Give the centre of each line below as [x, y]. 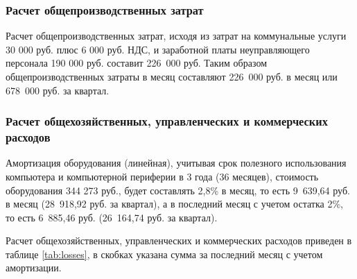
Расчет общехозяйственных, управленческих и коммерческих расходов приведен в [179, 240]
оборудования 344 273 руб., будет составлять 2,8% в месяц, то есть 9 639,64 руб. [178, 190]
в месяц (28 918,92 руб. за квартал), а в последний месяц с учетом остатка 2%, [174, 204]
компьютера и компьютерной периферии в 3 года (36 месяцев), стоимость [162, 176]
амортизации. [34, 268]
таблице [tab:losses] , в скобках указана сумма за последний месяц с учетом [164, 254]
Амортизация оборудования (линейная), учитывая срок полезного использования [176, 163]
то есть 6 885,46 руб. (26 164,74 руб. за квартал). [112, 217]
